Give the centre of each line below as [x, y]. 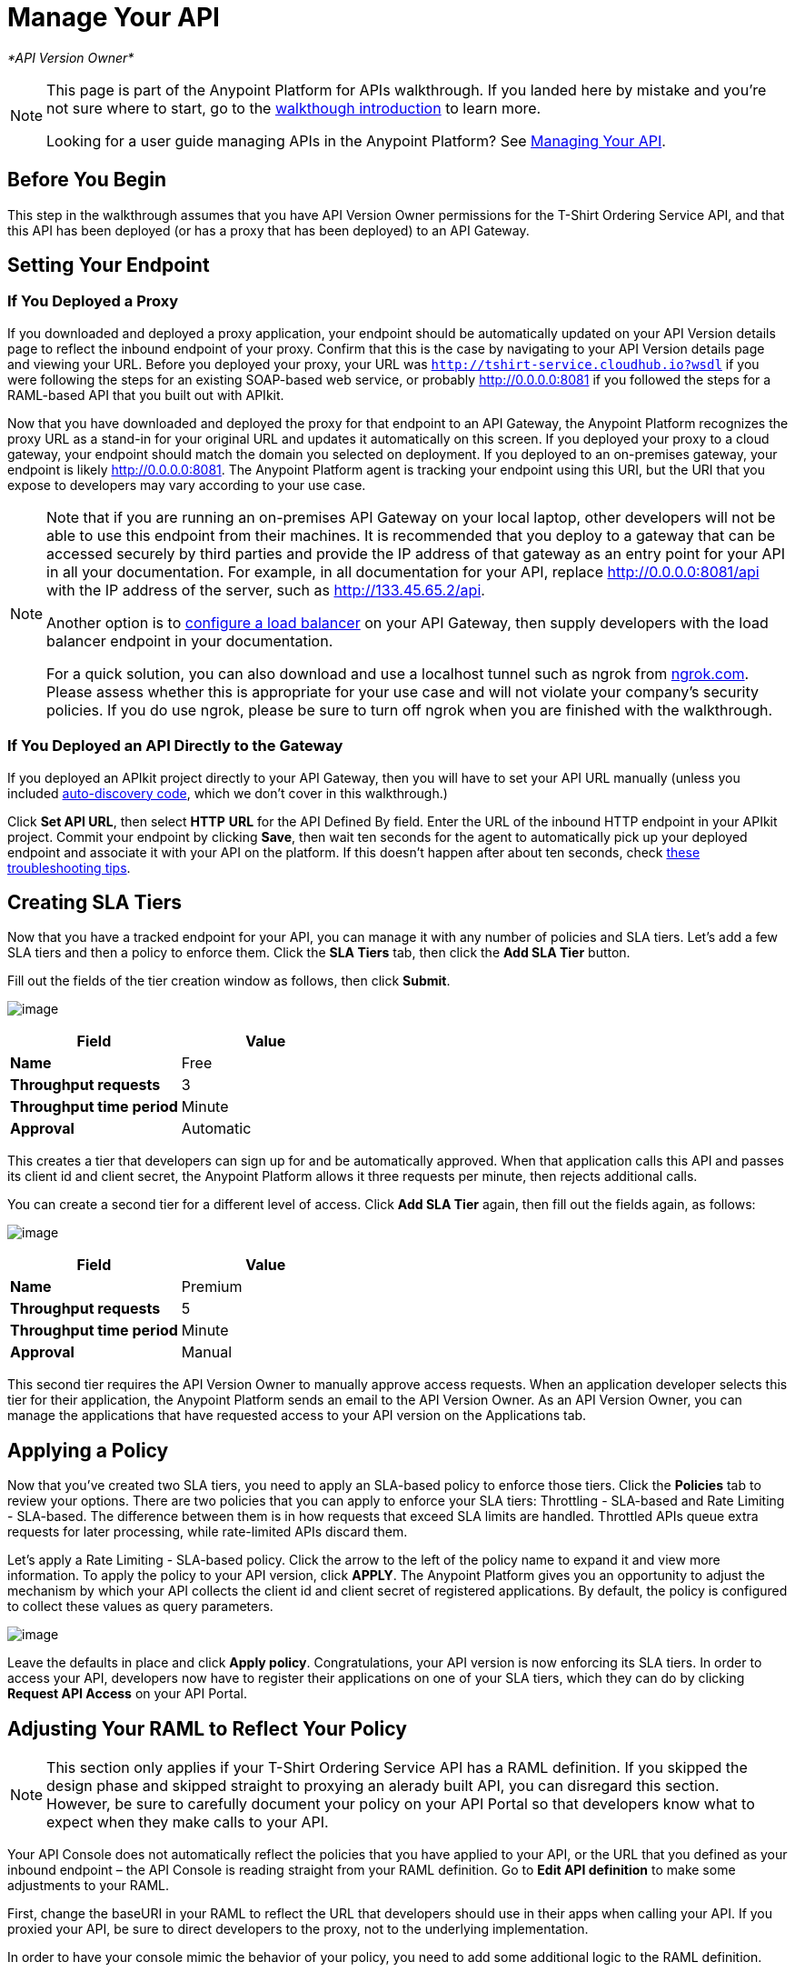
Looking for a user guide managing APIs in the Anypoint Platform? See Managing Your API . [356, 140]
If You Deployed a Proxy [93, 301]
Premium [212, 1287]
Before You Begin [87, 180]
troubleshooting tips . [69, 867]
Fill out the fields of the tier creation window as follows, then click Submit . [229, 981]
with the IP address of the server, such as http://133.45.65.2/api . [266, 590]
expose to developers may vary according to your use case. [187, 485]
